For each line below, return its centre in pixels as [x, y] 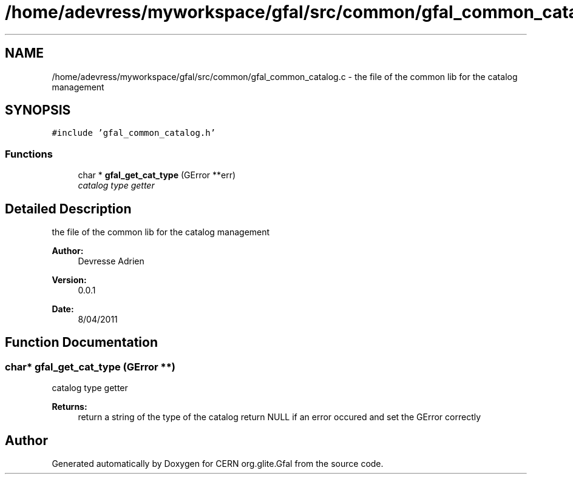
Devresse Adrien [111, 261]
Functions [29, 154]
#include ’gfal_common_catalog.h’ [134, 133]
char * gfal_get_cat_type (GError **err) [157, 175]
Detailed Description [68, 209]
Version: [69, 280]
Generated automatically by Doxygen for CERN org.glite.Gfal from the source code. [218, 464]
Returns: [70, 407]
